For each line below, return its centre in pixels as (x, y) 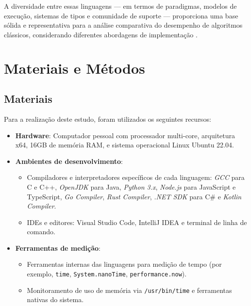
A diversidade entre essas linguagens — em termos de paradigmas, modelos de (120, 6)
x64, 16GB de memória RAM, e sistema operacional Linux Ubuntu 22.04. (125, 145)
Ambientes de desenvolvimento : (69, 161)
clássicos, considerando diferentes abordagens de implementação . (101, 34)
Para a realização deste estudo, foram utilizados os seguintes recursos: (108, 119)
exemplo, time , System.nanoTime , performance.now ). (107, 274)
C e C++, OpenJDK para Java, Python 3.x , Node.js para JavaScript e (131, 186)
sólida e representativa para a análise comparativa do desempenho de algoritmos (123, 25)
